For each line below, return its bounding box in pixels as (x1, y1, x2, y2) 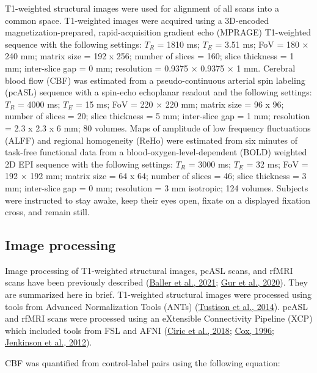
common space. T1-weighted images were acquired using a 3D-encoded (5, 13, 269, 26)
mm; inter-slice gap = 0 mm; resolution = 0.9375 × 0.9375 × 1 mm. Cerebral (5, 61, 296, 74)
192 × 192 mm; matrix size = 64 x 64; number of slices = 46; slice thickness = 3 (5, 169, 307, 182)
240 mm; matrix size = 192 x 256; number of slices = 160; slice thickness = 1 (5, 50, 294, 62)
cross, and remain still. (5, 205, 90, 218)
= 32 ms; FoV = (246, 157, 308, 170)
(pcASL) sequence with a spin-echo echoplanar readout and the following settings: (5, 86, 312, 98)
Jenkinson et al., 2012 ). (5, 336, 92, 349)
